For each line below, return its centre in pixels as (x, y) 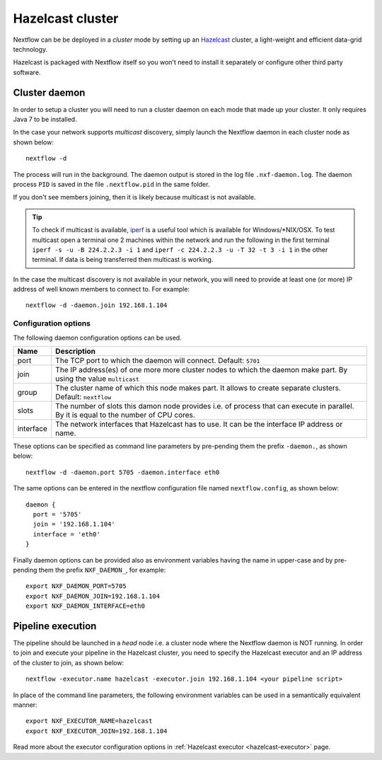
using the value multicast (97, 379)
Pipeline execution (55, 626)
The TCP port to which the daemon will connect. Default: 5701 (158, 361)
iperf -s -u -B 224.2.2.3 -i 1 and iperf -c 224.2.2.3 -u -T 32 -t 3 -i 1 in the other (180, 249)
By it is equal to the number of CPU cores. (126, 415)
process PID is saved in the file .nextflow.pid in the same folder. (111, 184)
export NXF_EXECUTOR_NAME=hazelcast (89, 721)
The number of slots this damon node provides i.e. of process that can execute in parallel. (205, 406)
